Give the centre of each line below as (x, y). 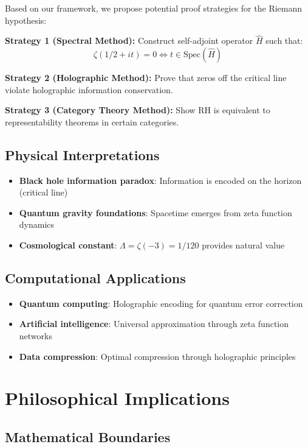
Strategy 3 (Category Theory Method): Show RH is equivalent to (138, 110)
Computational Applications (95, 277)
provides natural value (243, 245)
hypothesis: (26, 20)
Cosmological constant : (68, 245)
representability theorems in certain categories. (92, 121)
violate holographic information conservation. (89, 89)
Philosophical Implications (117, 398)
